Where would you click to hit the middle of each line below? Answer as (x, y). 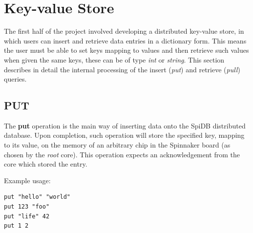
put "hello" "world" (37, 197)
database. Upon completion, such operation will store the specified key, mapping (124, 135)
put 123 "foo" (27, 207)
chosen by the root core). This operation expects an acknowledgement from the (122, 154)
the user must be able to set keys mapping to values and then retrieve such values (126, 50)
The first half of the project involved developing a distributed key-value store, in (124, 31)
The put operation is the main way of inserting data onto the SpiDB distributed (125, 125)
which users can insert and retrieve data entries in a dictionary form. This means (125, 40)
